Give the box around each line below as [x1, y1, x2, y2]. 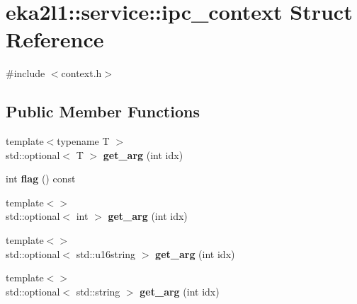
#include [6, 66, 45, 81]
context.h [61, 66, 102, 81]
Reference [6, 25, 104, 54]
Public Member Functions [6, 100, 200, 122]
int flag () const [6, 171, 76, 186]
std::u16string [76, 246, 136, 261]
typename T [57, 134, 110, 148]
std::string [76, 283, 120, 298]
